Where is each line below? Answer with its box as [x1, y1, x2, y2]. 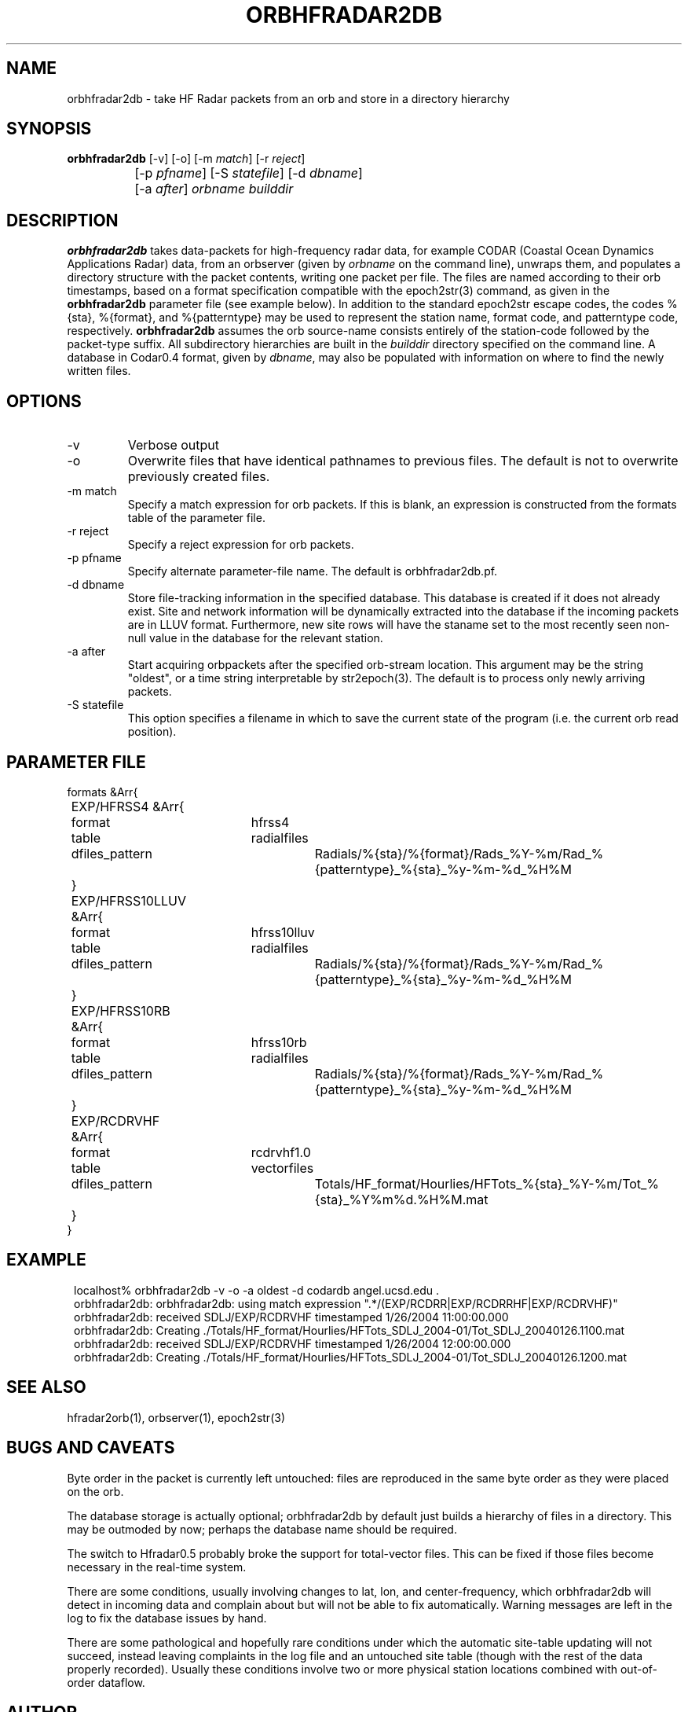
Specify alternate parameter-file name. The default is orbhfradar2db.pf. [127, 564, 498, 579]
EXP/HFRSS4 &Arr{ [71, 798, 185, 814]
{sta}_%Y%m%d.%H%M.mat [314, 1191, 489, 1207]
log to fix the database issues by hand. [67, 1611, 267, 1625]
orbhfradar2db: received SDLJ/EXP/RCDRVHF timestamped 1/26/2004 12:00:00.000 [74, 1336, 511, 1350]
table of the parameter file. [127, 511, 265, 525]
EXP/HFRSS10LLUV [71, 892, 186, 909]
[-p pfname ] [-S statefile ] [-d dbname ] [134, 165, 363, 182]
